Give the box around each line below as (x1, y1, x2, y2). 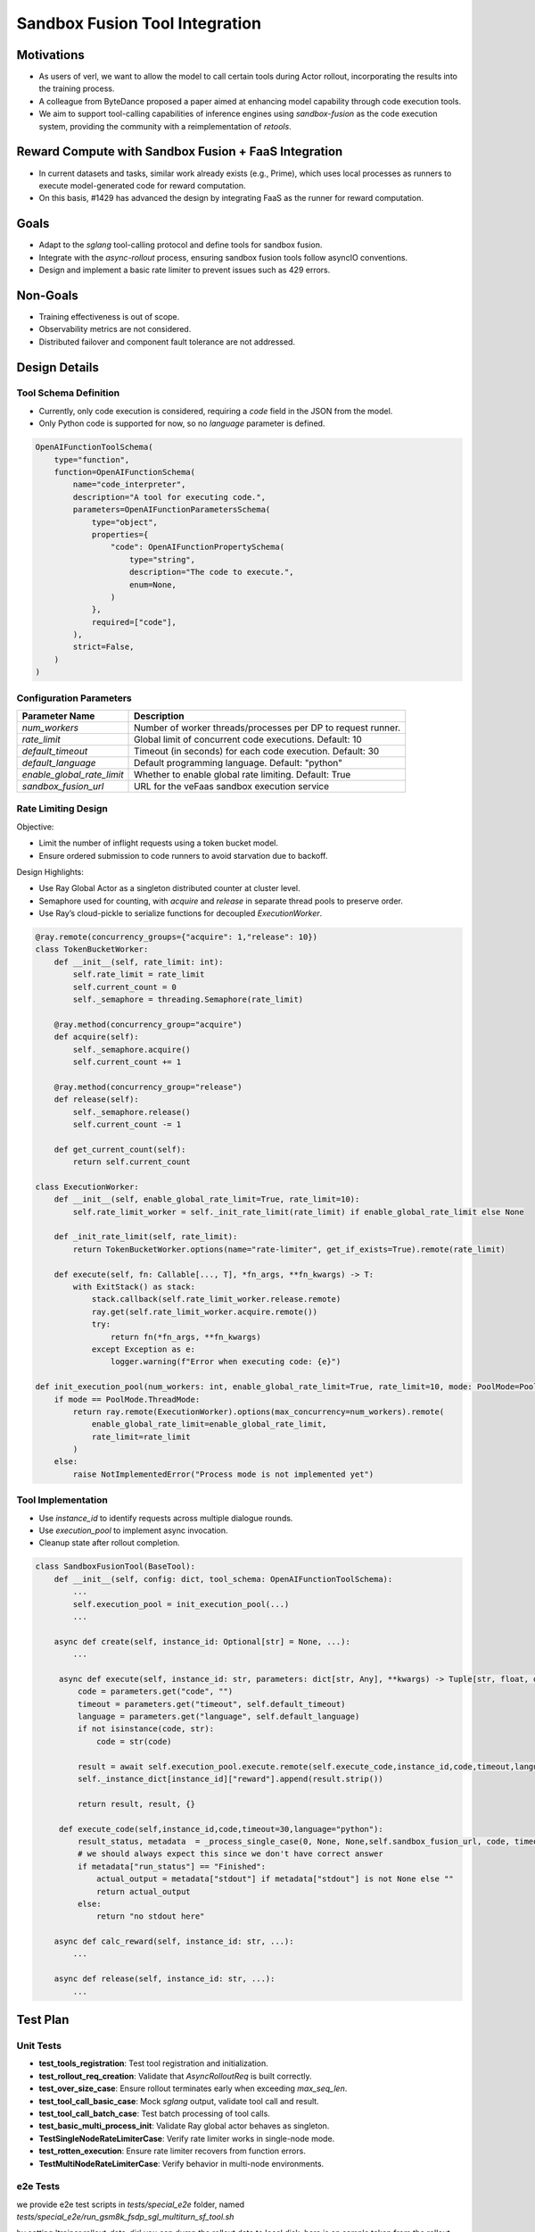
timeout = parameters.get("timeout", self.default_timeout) (77, 1699, 346, 1709)
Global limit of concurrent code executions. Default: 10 (134, 733, 362, 745)
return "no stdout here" (96, 1911, 205, 1921)
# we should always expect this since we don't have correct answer (77, 1849, 383, 1859)
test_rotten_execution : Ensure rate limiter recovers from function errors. (38, 2145, 307, 2156)
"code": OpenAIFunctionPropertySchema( (110, 542, 285, 553)
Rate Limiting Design (16, 803, 109, 815)
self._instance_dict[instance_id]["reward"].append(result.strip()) (77, 1774, 383, 1784)
